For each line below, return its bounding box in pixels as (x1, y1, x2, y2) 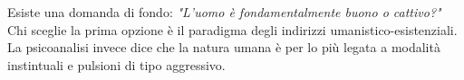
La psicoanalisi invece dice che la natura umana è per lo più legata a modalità (7, 38, 440, 57)
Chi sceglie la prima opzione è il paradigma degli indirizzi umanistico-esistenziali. (7, 20, 458, 39)
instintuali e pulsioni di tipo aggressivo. (7, 55, 226, 74)
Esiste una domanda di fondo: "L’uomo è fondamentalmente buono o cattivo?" (7, 3, 441, 21)
